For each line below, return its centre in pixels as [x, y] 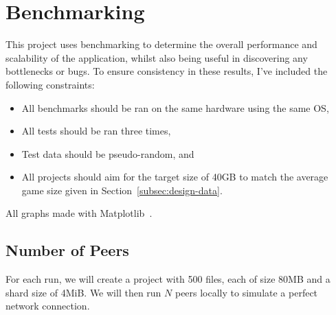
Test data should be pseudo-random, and [108, 153]
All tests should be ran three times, [96, 131]
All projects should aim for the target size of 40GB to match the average [175, 177]
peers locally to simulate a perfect [246, 292]
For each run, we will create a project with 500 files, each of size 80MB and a [168, 279]
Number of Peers [67, 250]
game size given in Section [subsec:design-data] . [122, 190]
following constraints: [50, 84]
